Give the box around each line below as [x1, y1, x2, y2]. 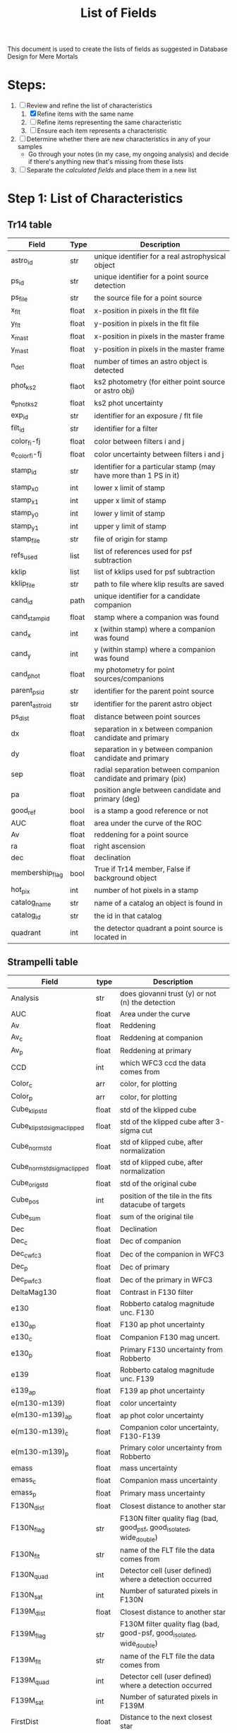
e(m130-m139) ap [11, 1410, 73, 1421]
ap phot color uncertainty [119, 1410, 205, 1420]
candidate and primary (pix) [94, 773, 187, 783]
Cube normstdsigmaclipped [11, 1161, 90, 1173]
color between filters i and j [94, 437, 185, 447]
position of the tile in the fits [119, 1191, 212, 1201]
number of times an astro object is [94, 357, 207, 367]
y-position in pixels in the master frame [94, 344, 225, 354]
